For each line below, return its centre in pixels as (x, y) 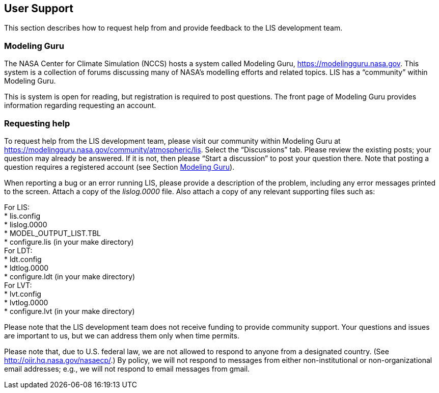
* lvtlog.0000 (26, 302)
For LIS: (17, 207)
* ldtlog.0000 (26, 268)
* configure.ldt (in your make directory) (70, 276)
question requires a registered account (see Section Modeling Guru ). (119, 167)
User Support (39, 8)
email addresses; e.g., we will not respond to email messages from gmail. (127, 369)
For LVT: (18, 285)
